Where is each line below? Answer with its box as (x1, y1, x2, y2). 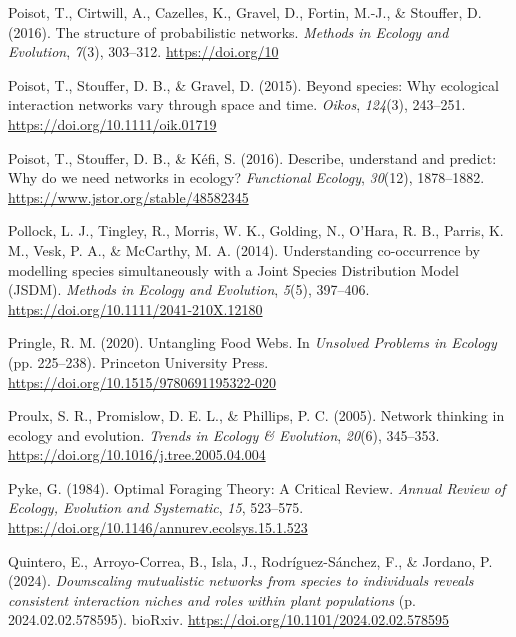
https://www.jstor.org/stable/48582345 (8, 186, 249, 207)
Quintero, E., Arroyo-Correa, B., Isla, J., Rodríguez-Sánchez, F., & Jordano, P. (8, 550, 493, 571)
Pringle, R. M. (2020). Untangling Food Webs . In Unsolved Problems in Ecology (8, 332, 497, 353)
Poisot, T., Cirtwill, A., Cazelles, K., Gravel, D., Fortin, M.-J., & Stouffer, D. (8, 2, 482, 22)
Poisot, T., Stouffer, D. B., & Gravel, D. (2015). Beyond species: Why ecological (8, 74, 499, 95)
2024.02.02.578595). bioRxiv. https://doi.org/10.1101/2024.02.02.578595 (8, 609, 449, 630)
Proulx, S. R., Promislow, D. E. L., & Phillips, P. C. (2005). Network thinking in (8, 405, 505, 426)
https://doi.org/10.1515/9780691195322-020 (8, 371, 277, 392)
